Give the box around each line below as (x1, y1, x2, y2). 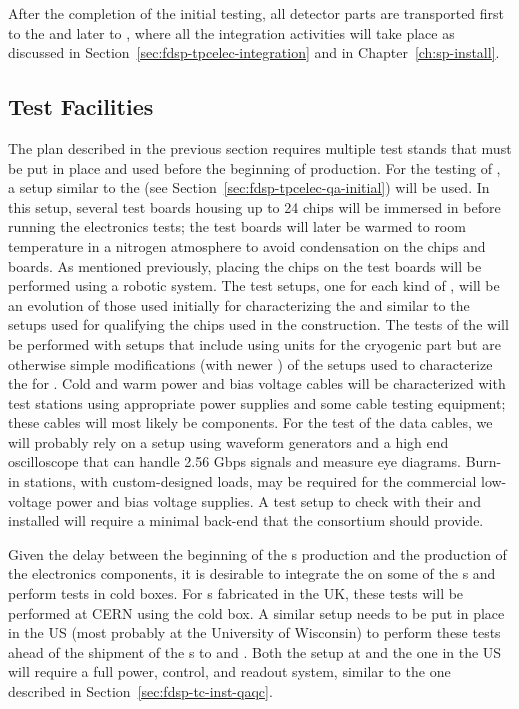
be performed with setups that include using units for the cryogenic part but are (8, 333, 501, 354)
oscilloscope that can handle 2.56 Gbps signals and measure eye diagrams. (8, 451, 461, 472)
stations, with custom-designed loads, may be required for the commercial (24, 471, 477, 492)
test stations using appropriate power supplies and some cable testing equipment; (8, 392, 506, 413)
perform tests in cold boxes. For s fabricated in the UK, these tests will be (8, 583, 464, 604)
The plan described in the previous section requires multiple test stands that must (8, 137, 512, 158)
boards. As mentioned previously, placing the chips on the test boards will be (8, 255, 482, 276)
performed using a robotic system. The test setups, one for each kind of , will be (8, 275, 500, 296)
